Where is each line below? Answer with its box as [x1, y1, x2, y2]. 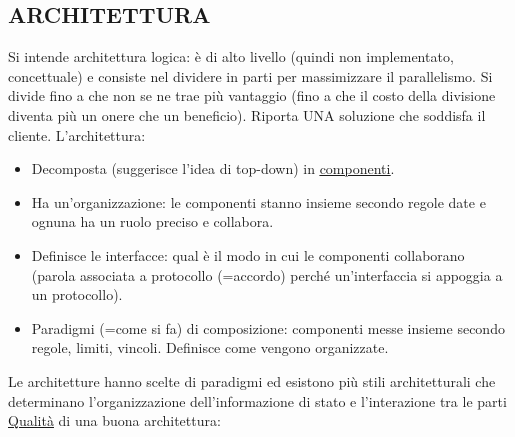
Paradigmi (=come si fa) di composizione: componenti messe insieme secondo [31, 317, 505, 338]
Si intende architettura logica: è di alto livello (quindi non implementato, [8, 46, 454, 67]
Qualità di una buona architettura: [8, 410, 221, 431]
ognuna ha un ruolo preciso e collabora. [31, 211, 274, 232]
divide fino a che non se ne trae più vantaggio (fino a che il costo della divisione [8, 85, 496, 106]
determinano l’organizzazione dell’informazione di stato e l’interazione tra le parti [8, 390, 507, 411]
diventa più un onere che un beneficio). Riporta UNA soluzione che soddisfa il [8, 104, 486, 125]
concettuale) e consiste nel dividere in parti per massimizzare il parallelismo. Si [8, 65, 493, 86]
